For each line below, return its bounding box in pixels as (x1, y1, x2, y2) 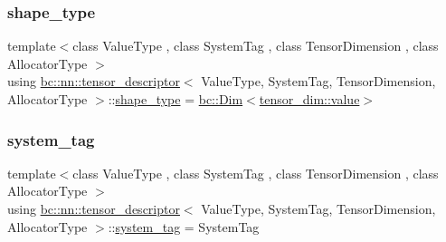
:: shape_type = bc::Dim (108, 90, 243, 108)
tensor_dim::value (259, 90, 360, 108)
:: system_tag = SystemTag (108, 217, 260, 236)
